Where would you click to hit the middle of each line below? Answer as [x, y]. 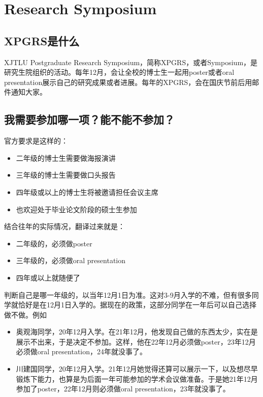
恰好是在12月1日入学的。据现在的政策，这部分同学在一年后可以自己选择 [137, 305]
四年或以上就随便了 [48, 277]
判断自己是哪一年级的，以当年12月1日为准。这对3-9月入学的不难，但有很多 [128, 294]
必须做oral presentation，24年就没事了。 [81, 351]
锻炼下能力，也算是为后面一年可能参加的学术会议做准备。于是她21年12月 [137, 378]
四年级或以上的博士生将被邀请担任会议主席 [87, 192]
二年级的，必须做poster [54, 243]
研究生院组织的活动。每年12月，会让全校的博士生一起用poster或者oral [119, 72]
